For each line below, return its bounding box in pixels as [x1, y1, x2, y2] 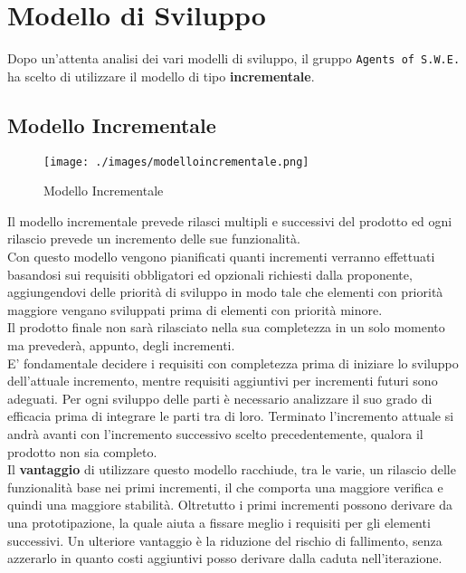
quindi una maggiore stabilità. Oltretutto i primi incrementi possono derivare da [7, 495, 453, 514]
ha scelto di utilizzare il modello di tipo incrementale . [7, 66, 315, 85]
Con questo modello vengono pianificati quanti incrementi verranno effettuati [7, 247, 435, 266]
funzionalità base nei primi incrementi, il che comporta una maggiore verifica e [7, 477, 443, 496]
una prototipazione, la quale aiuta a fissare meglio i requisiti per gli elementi [7, 512, 431, 531]
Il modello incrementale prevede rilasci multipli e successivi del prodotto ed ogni [7, 211, 452, 230]
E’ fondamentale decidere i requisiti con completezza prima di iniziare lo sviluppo [7, 353, 459, 372]
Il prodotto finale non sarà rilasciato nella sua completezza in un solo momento [7, 318, 445, 337]
